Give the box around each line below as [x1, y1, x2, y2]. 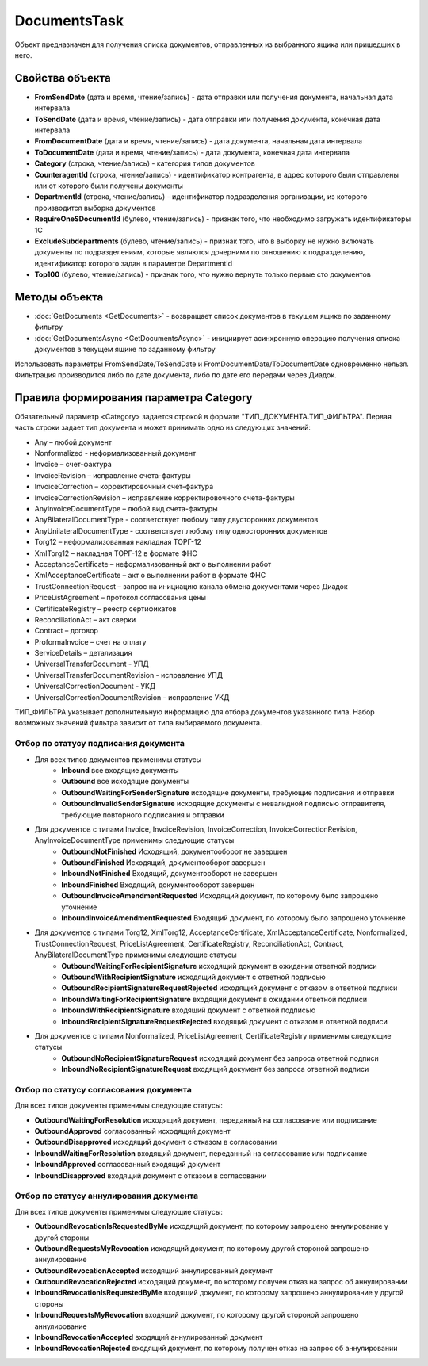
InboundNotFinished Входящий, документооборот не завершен [61, 869, 277, 878]
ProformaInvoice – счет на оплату [34, 637, 147, 646]
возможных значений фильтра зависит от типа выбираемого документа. [14, 718, 262, 728]
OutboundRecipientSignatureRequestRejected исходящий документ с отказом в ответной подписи [61, 983, 398, 993]
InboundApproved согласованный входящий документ [34, 1160, 221, 1169]
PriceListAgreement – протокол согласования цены [34, 593, 206, 603]
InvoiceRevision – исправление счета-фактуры [34, 470, 192, 480]
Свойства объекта [14, 71, 111, 85]
